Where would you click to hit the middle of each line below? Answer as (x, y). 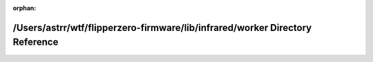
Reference (36, 42)
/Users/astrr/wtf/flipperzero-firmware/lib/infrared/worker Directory (162, 28)
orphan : (25, 8)
